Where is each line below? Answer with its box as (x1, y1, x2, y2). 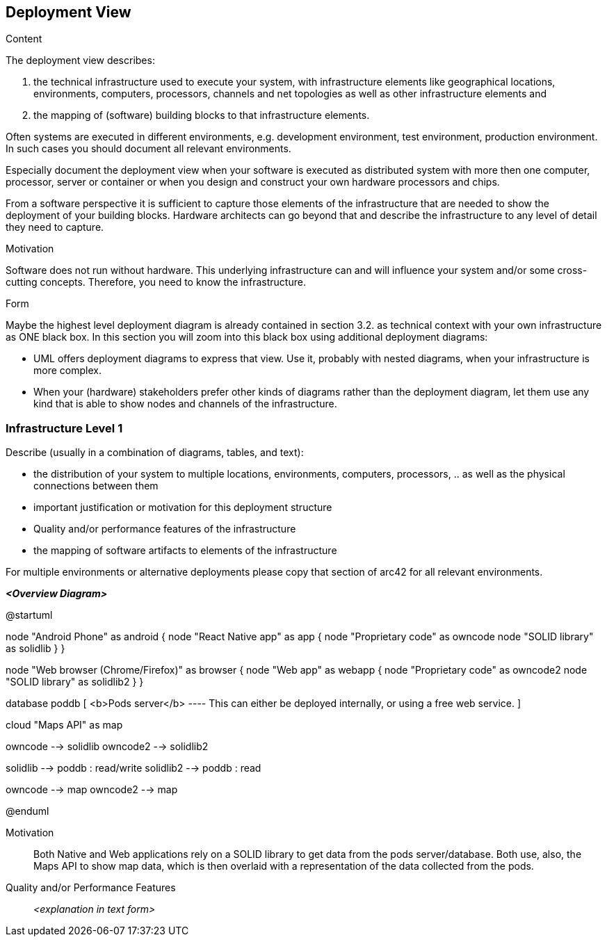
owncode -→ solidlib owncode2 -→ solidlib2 (6, 740, 209, 753)
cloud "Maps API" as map (6, 719, 123, 731)
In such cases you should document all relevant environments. (6, 143, 291, 155)
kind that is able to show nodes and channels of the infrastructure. (33, 398, 337, 410)
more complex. (33, 364, 102, 377)
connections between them (33, 480, 159, 492)
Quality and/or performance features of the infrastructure (33, 523, 296, 535)
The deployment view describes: (6, 54, 155, 67)
